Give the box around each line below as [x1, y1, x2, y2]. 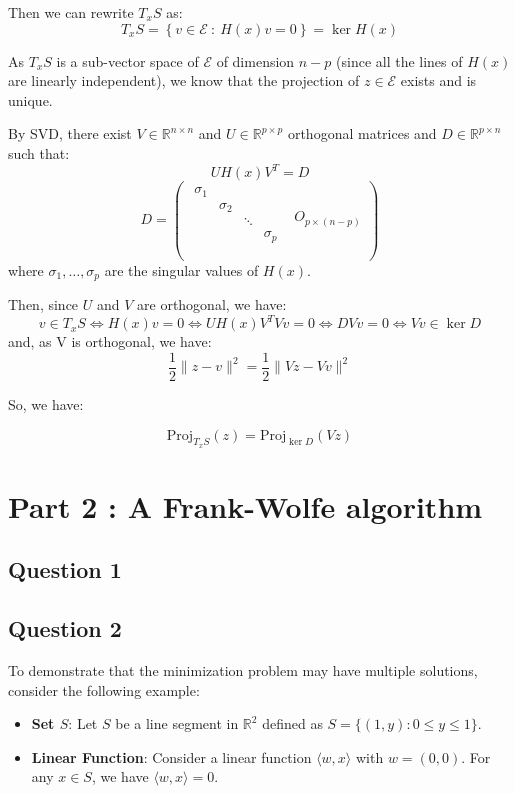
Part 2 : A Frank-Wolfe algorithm [8, 485, 483, 526]
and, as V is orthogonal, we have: [8, 331, 212, 352]
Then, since [8, 294, 79, 315]
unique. [8, 89, 53, 110]
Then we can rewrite [8, 2, 134, 22]
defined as [262, 713, 323, 734]
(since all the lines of [336, 50, 463, 71]
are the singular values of [104, 259, 259, 280]
